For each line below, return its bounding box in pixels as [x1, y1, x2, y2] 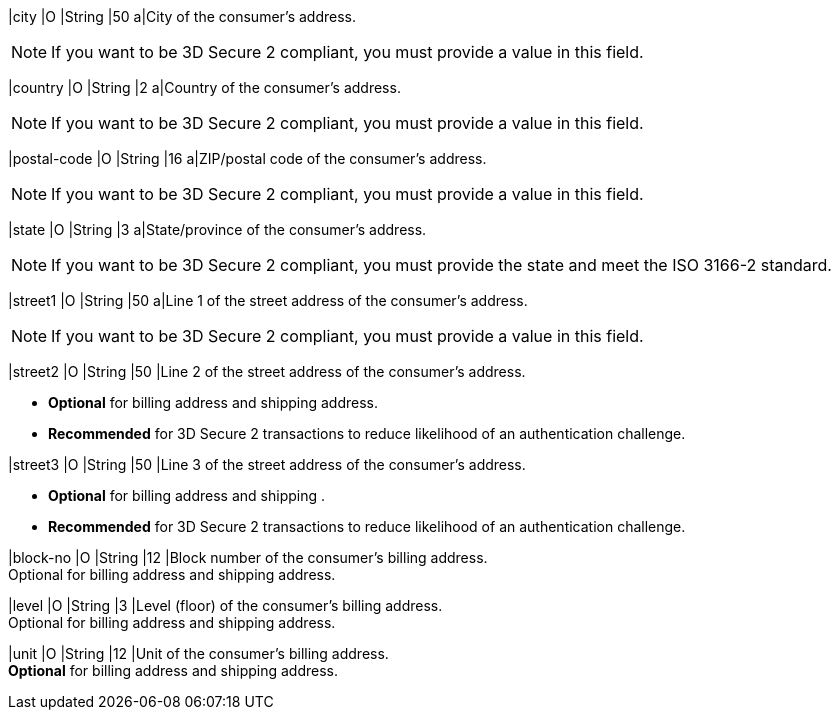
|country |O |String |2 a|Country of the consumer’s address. [8, 79, 401, 96]
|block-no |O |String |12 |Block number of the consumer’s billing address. [8, 549, 488, 566]
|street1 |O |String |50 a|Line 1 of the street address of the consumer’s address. [8, 292, 528, 309]
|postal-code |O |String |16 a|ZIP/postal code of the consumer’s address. [8, 150, 487, 167]
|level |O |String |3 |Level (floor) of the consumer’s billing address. [8, 597, 443, 614]
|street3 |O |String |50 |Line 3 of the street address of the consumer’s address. [8, 456, 526, 473]
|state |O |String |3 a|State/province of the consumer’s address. [8, 221, 427, 238]
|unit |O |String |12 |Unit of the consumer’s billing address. [8, 645, 389, 662]
